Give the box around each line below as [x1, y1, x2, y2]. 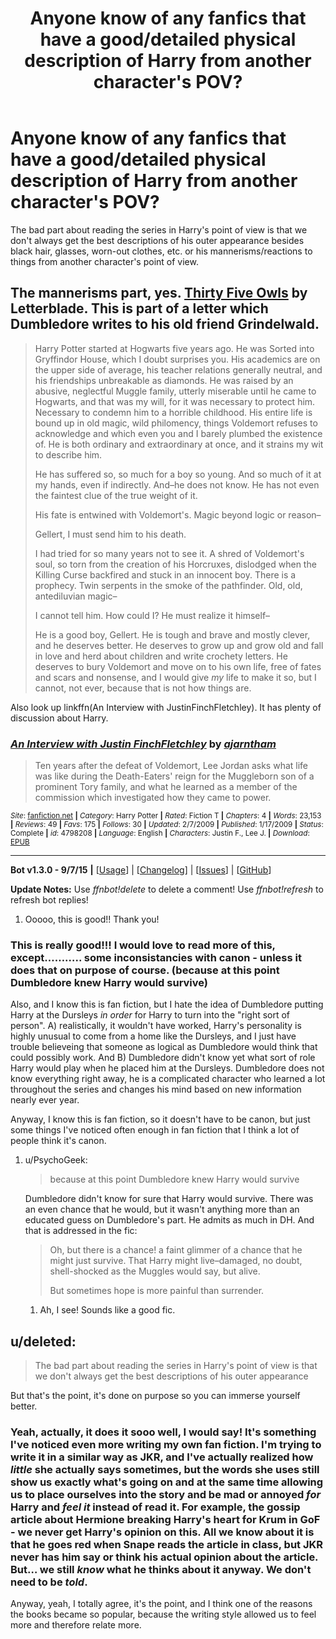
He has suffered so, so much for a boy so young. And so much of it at [34, 468, 322, 480]
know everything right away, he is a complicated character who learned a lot [10, 1073, 326, 1085]
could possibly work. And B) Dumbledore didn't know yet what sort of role [10, 1052, 316, 1064]
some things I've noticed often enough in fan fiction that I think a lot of [10, 1124, 300, 1136]
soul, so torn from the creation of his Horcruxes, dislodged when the [34, 558, 317, 570]
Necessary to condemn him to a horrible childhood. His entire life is [34, 406, 313, 418]
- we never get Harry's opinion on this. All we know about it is [10, 1525, 315, 1539]
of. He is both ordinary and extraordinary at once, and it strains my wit [34, 438, 324, 450]
